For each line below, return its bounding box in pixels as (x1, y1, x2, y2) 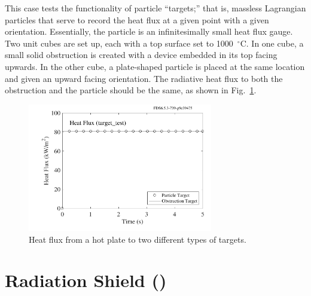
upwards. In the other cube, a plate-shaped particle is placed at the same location (5, 60, 305, 72)
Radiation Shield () (5, 268, 167, 292)
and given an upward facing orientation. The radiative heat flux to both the (5, 72, 283, 84)
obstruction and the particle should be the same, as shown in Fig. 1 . (5, 84, 257, 96)
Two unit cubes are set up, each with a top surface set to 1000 (5, 36, 233, 49)
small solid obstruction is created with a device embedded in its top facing (5, 48, 278, 61)
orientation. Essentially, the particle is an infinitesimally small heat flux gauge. (5, 25, 293, 38)
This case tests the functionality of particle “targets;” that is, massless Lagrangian (5, 2, 306, 14)
